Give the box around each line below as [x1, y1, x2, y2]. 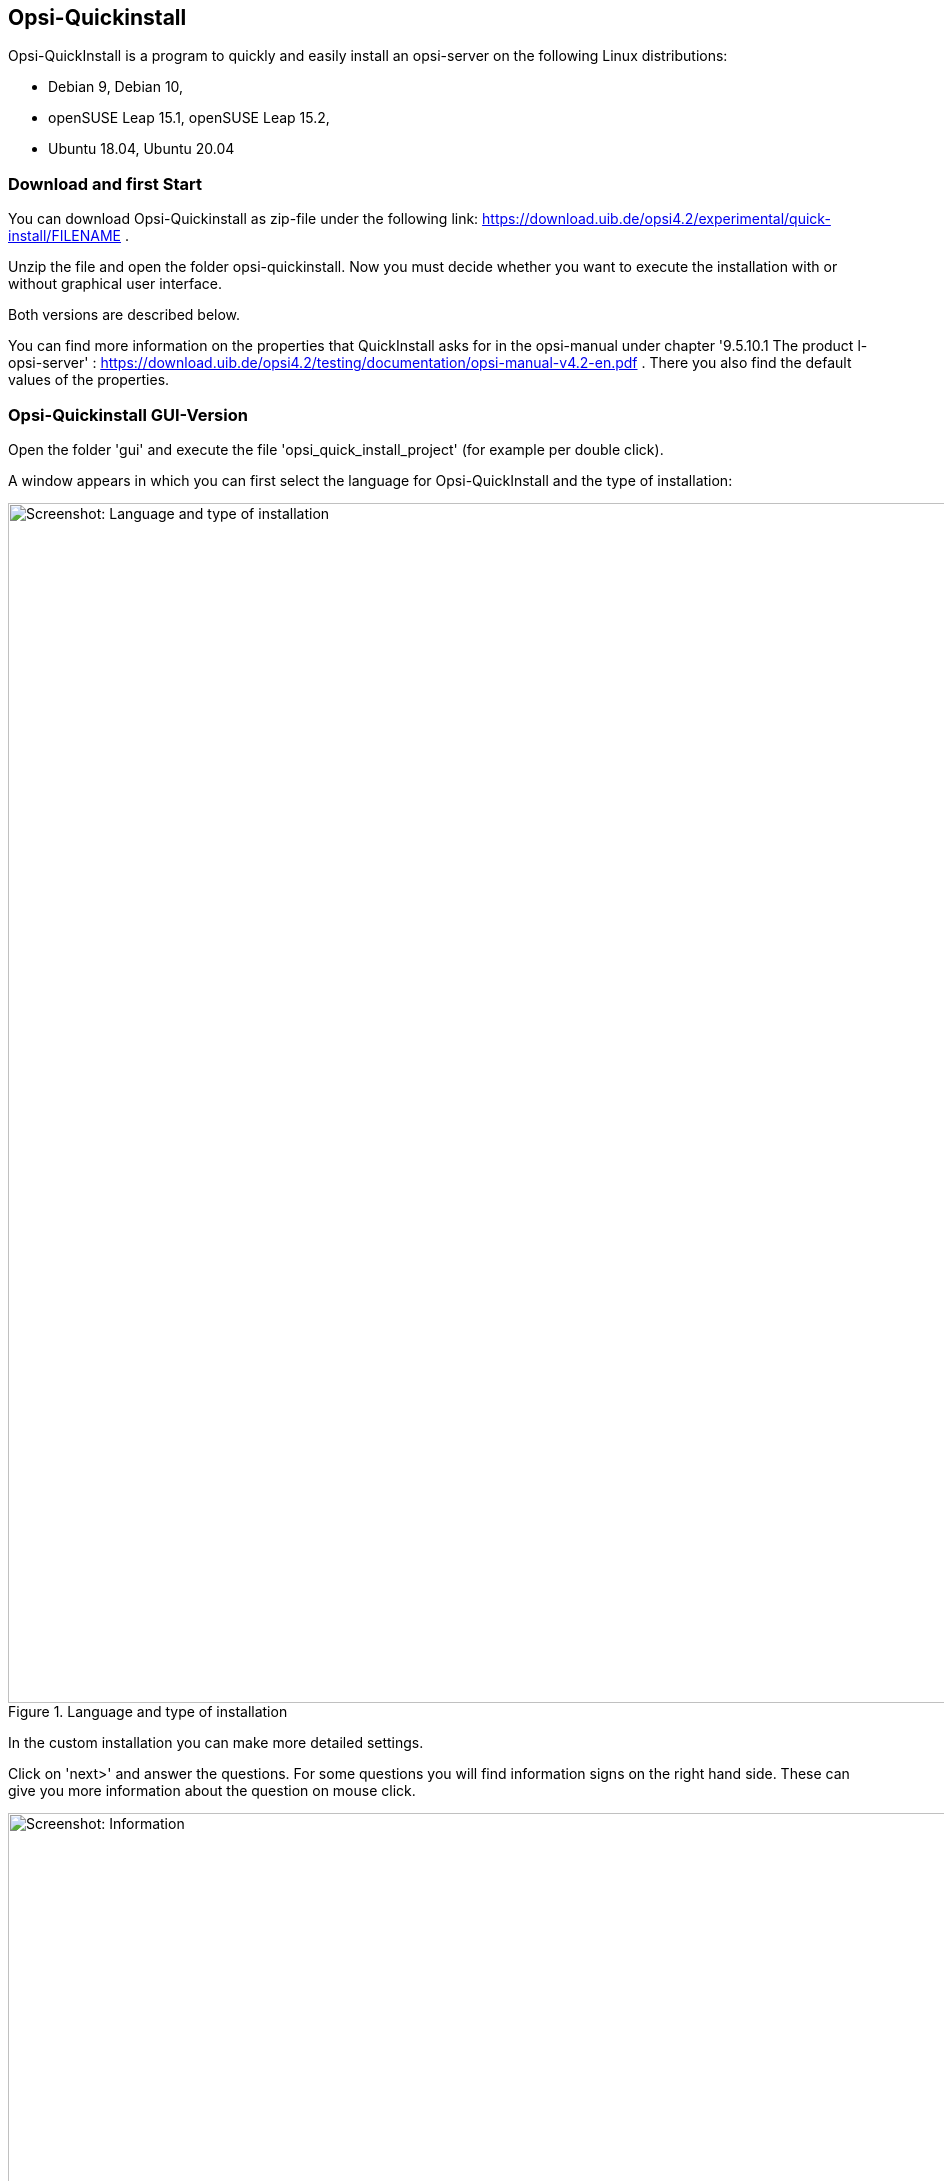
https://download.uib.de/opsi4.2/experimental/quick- [482, 210, 831, 228]
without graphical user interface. [8, 275, 222, 293]
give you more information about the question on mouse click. [8, 1781, 416, 1799]
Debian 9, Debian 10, [48, 78, 184, 96]
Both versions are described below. [8, 306, 241, 324]
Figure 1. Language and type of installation [8, 1702, 288, 1720]
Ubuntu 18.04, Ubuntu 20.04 [48, 140, 235, 158]
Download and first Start [8, 173, 202, 194]
